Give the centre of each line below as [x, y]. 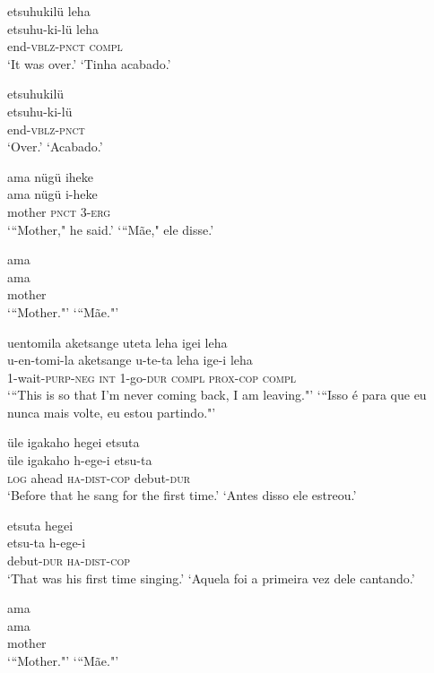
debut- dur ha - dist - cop [69, 561]
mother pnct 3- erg [59, 211]
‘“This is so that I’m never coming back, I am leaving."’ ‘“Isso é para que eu [217, 395]
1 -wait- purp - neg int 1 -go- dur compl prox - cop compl [152, 377]
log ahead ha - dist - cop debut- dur [99, 477]
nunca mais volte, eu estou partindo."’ [112, 412]
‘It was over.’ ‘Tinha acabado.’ [89, 63]
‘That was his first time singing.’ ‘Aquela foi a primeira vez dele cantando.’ [211, 578]
